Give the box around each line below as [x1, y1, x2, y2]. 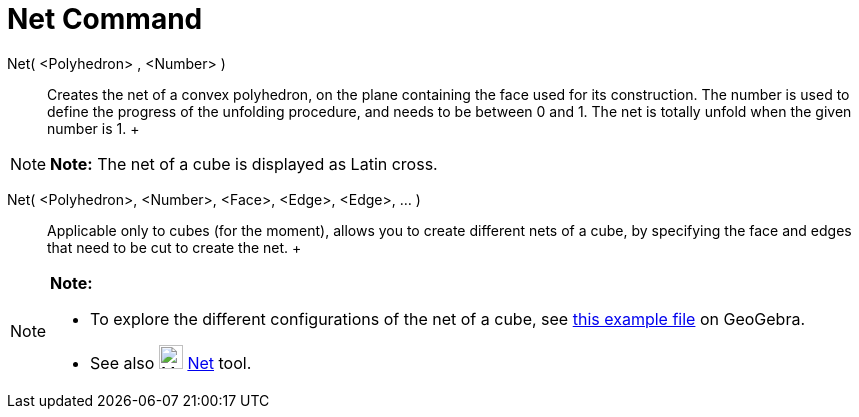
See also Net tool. [90, 352, 252, 373]
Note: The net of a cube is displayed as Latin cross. [50, 153, 438, 174]
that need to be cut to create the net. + [47, 238, 302, 256]
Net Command [7, 2, 203, 36]
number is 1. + [47, 119, 140, 137]
